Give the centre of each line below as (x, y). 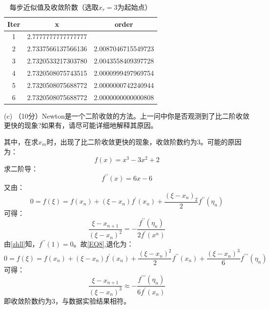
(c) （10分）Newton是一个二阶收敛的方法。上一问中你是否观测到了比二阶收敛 (127, 115)
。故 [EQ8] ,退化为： (103, 244)
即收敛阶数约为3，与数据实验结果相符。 (67, 300)
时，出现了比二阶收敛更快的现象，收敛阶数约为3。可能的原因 (144, 141)
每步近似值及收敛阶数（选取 (54, 7)
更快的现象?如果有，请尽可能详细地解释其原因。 (81, 125)
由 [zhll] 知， (21, 244)
